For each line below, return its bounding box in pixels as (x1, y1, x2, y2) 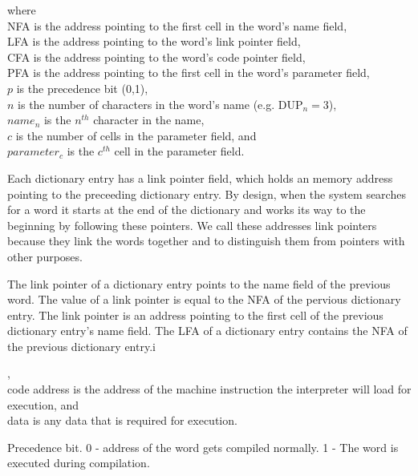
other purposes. (7, 248, 83, 264)
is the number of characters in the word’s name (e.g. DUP (18, 95, 303, 112)
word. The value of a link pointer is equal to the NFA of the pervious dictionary (7, 291, 401, 308)
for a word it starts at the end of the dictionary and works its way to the (7, 201, 366, 218)
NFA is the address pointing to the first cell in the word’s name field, (7, 17, 347, 34)
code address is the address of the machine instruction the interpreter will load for (7, 381, 412, 397)
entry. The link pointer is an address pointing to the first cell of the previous (7, 306, 384, 323)
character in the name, (93, 111, 205, 128)
